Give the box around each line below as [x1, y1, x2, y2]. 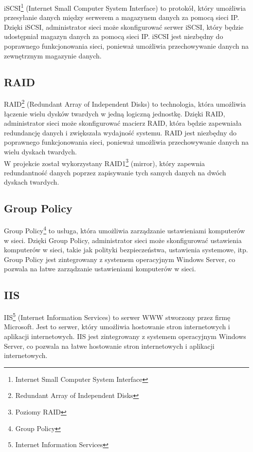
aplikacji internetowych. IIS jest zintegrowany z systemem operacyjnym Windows [4, 331, 246, 341]
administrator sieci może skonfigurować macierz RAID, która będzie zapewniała [4, 118, 242, 128]
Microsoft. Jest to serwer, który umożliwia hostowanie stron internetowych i [4, 321, 230, 332]
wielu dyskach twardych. [4, 147, 77, 157]
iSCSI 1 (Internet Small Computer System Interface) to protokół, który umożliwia [4, 1, 246, 13]
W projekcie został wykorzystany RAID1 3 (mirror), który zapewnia [4, 156, 205, 168]
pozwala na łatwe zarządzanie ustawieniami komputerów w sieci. [4, 264, 196, 274]
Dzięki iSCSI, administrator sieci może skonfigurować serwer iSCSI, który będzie [4, 21, 244, 32]
